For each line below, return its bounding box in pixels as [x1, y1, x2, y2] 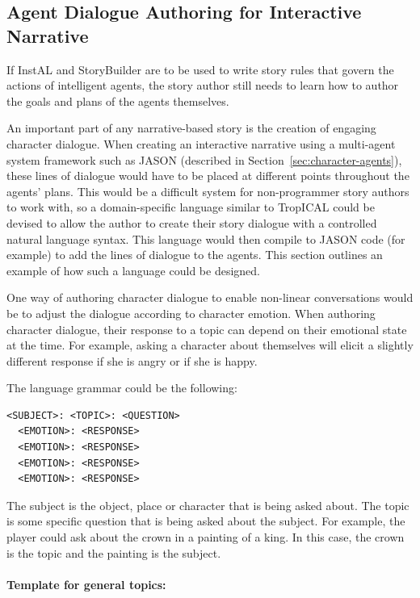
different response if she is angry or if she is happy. [6, 352, 258, 369]
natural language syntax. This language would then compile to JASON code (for [6, 230, 405, 247]
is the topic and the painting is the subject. [6, 544, 221, 561]
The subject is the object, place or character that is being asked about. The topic [6, 496, 409, 513]
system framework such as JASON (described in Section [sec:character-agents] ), [6, 151, 402, 168]
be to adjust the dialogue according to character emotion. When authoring [6, 304, 376, 321]
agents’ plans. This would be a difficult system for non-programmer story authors [6, 182, 409, 199]
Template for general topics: [6, 575, 166, 592]
